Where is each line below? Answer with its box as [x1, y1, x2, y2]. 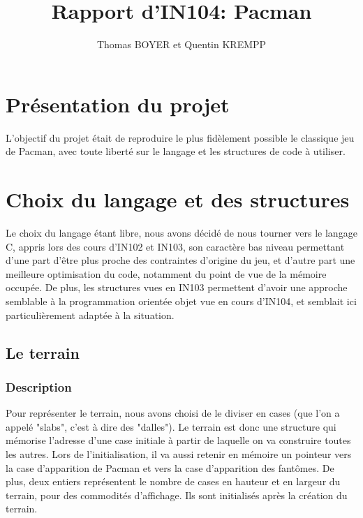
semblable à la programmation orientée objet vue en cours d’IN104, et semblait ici [6, 293, 357, 308]
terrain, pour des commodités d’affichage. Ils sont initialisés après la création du [6, 487, 348, 502]
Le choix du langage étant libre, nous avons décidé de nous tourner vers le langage [6, 225, 357, 239]
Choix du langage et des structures [6, 185, 350, 214]
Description [6, 378, 72, 395]
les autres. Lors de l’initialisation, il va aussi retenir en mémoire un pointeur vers [6, 446, 352, 461]
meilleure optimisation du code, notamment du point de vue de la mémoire [6, 266, 327, 281]
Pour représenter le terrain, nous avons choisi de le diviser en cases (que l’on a [6, 406, 340, 420]
